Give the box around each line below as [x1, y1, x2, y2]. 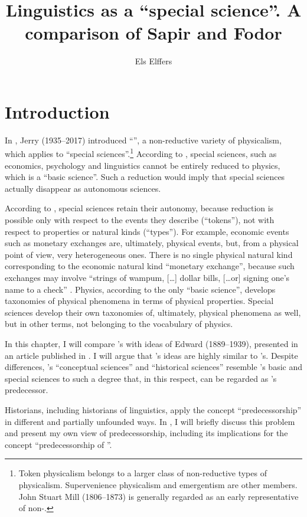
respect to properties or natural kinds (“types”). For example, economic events [5, 225, 289, 237]
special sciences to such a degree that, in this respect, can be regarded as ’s [5, 372, 277, 384]
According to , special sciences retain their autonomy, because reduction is [5, 202, 274, 214]
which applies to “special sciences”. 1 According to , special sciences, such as [5, 146, 277, 160]
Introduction [5, 99, 110, 123]
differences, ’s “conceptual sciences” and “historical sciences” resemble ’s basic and [5, 361, 302, 373]
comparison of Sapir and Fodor [25, 21, 282, 45]
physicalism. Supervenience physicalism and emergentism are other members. [18, 478, 298, 490]
